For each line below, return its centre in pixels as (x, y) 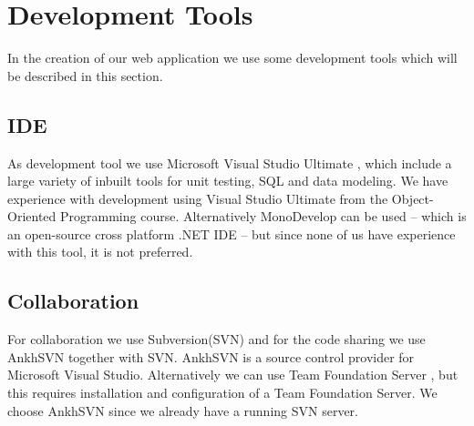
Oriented (32, 216)
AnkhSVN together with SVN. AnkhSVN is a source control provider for (211, 356)
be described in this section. (85, 75)
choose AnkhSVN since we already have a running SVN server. (183, 410)
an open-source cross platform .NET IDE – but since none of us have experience (232, 233)
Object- (412, 198)
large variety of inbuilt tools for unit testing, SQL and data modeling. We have (228, 181)
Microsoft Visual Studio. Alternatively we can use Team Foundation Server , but (233, 375)
